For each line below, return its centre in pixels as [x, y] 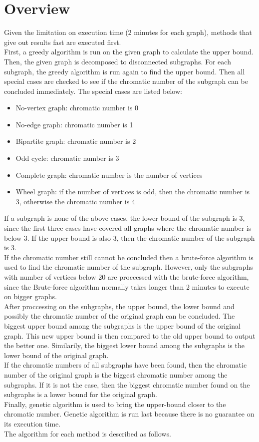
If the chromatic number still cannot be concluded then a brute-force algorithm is [129, 257]
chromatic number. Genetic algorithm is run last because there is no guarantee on [129, 414]
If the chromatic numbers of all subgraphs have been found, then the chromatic [126, 365]
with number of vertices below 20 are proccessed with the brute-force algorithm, [127, 277]
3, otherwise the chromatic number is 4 [75, 201]
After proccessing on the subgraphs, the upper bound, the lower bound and [119, 306]
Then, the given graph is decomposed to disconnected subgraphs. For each [118, 61]
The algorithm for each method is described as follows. [88, 433]
